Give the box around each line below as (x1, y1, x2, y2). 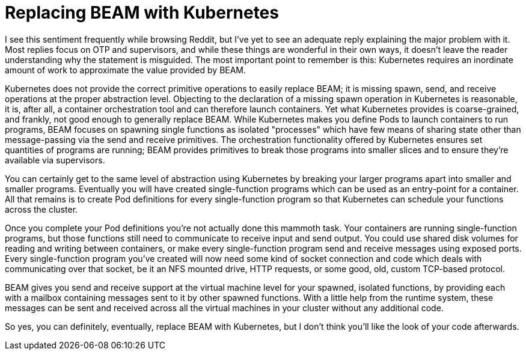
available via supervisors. (5, 154, 105, 165)
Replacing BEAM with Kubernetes (5, 2, 279, 23)
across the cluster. (5, 204, 78, 214)
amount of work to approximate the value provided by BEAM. (5, 64, 246, 75)
